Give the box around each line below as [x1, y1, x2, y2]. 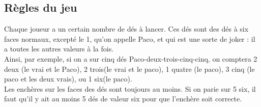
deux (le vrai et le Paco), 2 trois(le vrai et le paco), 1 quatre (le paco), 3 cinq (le [4, 63, 255, 74]
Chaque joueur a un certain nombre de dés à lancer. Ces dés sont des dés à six [4, 23, 249, 34]
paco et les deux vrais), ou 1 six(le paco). [4, 73, 132, 84]
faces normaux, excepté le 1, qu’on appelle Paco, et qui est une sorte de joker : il [4, 33, 255, 44]
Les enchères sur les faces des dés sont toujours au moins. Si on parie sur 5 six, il [4, 83, 256, 94]
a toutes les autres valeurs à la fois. [4, 43, 114, 54]
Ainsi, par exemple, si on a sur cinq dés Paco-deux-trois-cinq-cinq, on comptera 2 [4, 53, 257, 64]
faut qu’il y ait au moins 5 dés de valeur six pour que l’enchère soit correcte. [4, 93, 242, 104]
